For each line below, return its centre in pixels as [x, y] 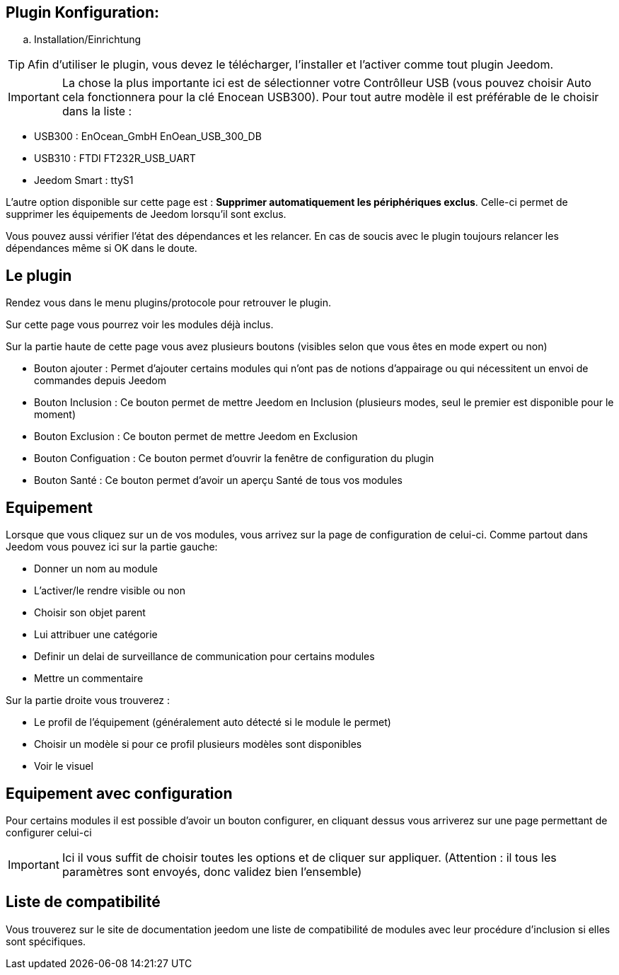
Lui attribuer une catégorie [96, 635]
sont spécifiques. [46, 941]
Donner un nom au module [96, 569]
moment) [55, 415]
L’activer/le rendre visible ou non [110, 591]
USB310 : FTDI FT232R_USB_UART [115, 158]
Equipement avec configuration [119, 793]
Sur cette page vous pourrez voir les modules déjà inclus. [140, 325]
